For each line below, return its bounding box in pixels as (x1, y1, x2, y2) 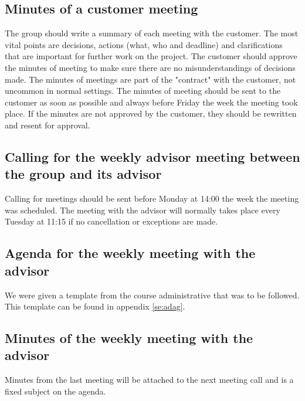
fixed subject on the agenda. (5, 385, 106, 397)
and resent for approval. (5, 118, 90, 131)
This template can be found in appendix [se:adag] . (5, 300, 185, 312)
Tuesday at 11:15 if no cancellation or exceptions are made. (5, 215, 218, 227)
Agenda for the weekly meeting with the (5, 244, 256, 262)
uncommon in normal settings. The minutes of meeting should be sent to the (5, 84, 281, 97)
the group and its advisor (5, 165, 162, 183)
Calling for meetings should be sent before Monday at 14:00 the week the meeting (5, 192, 299, 205)
